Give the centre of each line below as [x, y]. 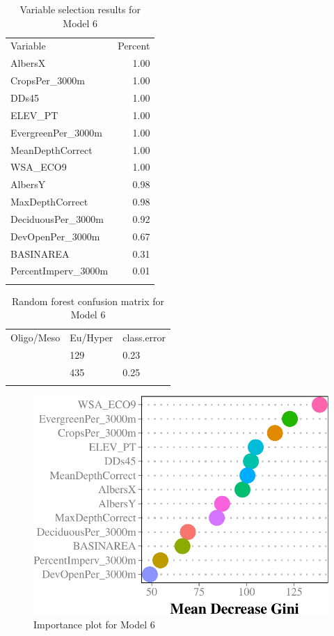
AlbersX [28, 63]
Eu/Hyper [92, 338]
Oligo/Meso [35, 338]
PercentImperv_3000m [59, 271]
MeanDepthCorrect [51, 149]
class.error [144, 338]
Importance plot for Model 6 [94, 624]
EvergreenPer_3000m [56, 132]
